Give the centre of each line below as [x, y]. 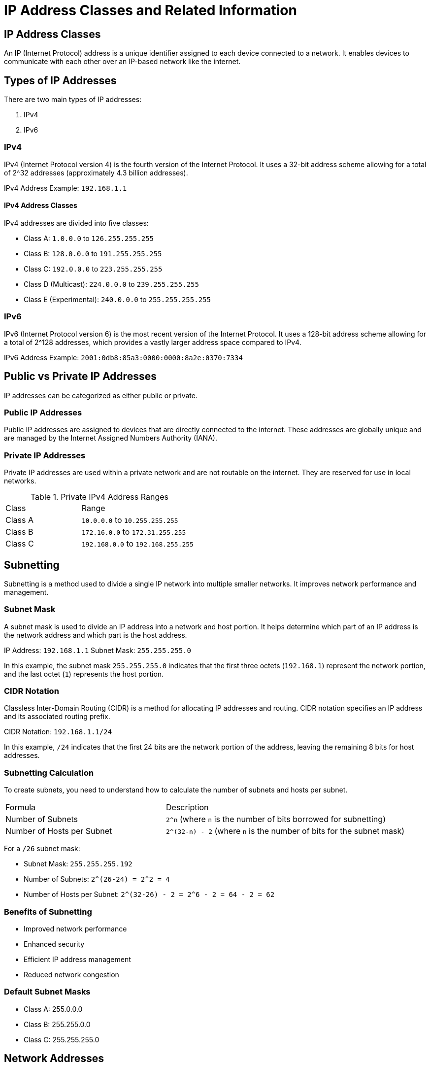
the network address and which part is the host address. [96, 635]
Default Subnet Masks [47, 992]
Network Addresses [54, 1059]
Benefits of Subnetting [48, 911]
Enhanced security [54, 944]
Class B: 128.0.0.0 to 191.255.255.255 [93, 253]
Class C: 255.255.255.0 [62, 1039]
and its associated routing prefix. [57, 717]
